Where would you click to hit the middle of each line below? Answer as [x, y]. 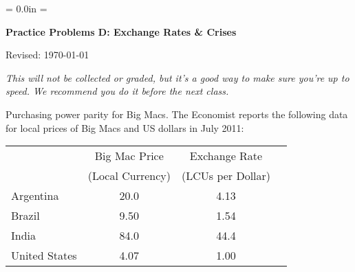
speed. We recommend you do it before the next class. [117, 91]
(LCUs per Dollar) [226, 176]
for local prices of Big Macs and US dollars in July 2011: [125, 127]
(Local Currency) [129, 176]
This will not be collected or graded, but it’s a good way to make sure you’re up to [177, 77]
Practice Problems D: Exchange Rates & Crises [121, 31]
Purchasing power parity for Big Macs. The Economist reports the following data [177, 114]
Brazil [25, 216]
